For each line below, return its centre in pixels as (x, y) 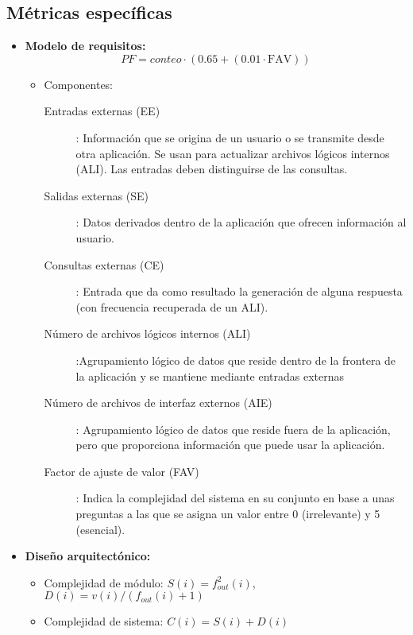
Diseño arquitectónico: (88, 556)
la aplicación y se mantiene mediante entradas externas (210, 376)
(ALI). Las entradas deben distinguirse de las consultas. (212, 169)
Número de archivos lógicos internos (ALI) (147, 333)
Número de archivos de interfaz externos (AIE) (158, 403)
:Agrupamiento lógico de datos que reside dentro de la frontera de (236, 360)
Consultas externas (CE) (104, 264)
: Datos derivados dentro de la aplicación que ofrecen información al (241, 222)
